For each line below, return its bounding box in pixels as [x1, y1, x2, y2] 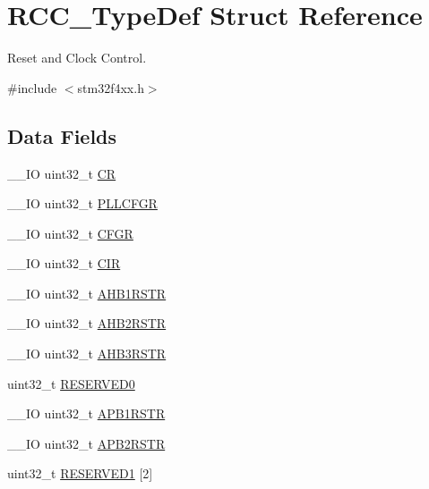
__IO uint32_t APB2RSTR [7, 434, 166, 452]
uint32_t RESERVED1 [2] [7, 464, 153, 483]
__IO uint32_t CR [7, 164, 116, 182]
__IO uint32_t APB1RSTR [7, 404, 166, 423]
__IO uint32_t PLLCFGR [7, 194, 158, 213]
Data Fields [7, 122, 117, 149]
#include [7, 78, 57, 97]
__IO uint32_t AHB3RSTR [7, 344, 167, 363]
